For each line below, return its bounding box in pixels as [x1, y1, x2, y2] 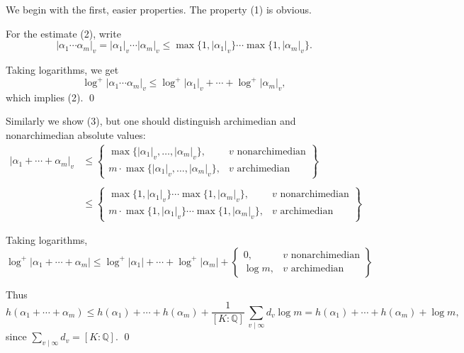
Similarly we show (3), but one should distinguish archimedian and [6, 113, 296, 128]
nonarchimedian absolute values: [6, 128, 146, 142]
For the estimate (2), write [6, 26, 121, 40]
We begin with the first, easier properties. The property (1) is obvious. [6, 2, 312, 16]
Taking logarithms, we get [6, 62, 119, 77]
